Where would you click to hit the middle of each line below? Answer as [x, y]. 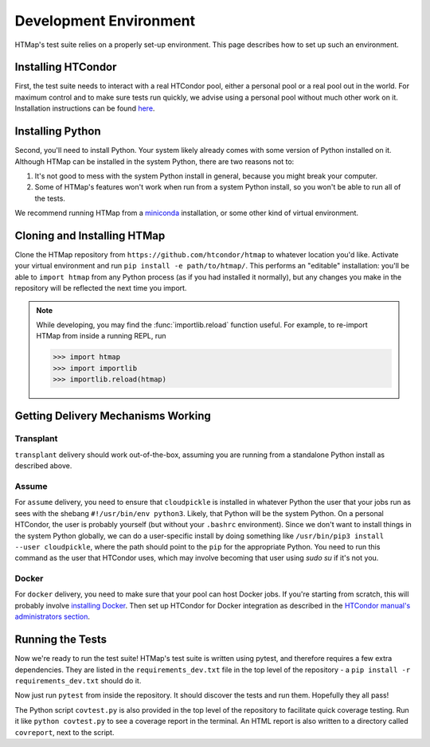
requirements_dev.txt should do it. [78, 680]
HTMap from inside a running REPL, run [101, 336]
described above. [43, 466]
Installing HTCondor [66, 67]
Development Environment [105, 21]
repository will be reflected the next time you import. [101, 288]
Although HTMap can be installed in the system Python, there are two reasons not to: [154, 161]
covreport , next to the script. [64, 732]
